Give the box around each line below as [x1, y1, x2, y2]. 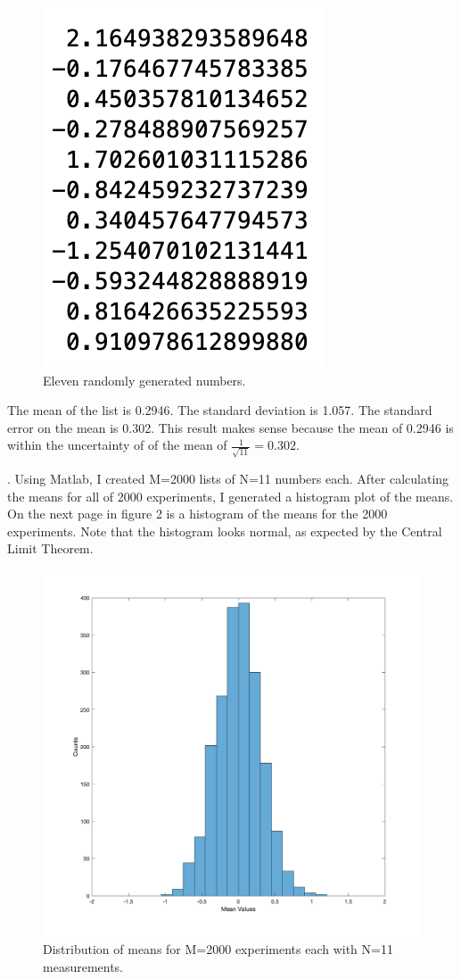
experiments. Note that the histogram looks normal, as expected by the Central [7, 521, 442, 540]
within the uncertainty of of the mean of [7, 436, 227, 454]
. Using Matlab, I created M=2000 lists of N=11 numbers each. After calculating [7, 469, 449, 488]
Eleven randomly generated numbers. [43, 370, 246, 389]
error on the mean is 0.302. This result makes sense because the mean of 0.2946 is [7, 418, 454, 436]
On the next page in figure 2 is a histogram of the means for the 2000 [7, 504, 388, 523]
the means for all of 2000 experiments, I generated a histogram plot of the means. [7, 486, 454, 505]
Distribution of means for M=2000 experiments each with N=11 [43, 939, 393, 958]
